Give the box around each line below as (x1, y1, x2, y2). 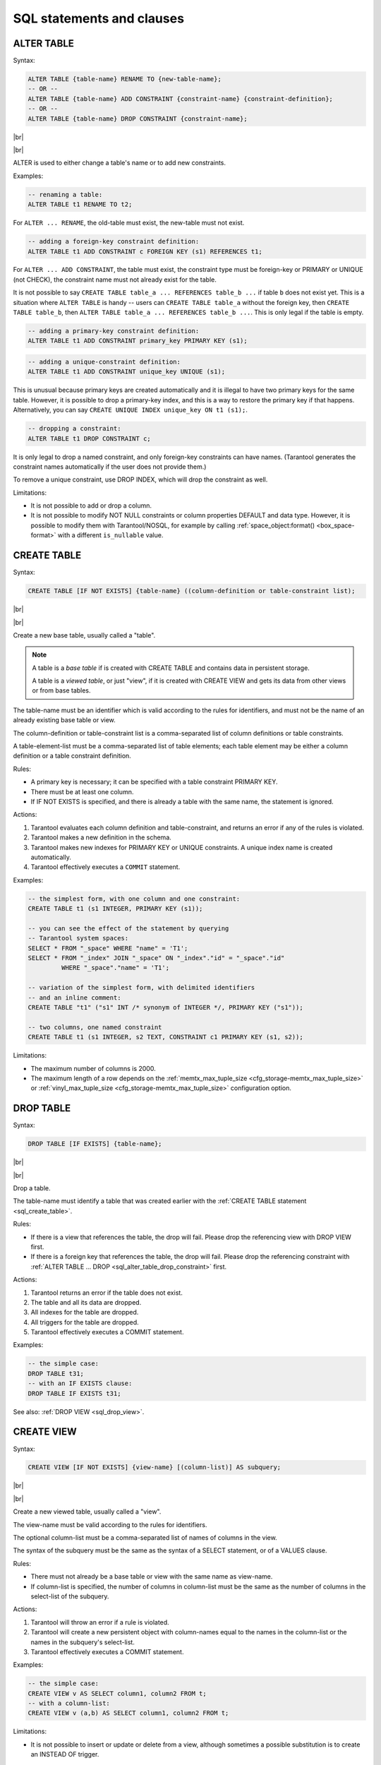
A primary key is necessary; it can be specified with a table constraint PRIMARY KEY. (30, 777, 278, 786)
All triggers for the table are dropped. (30, 1317, 139, 1327)
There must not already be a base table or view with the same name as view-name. (30, 1572, 273, 1581)
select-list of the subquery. (30, 1592, 109, 1601)
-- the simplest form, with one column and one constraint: (28, 895, 241, 903)
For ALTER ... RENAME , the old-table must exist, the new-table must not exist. (13, 219, 245, 227)
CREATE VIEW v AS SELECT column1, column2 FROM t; (28, 1689, 207, 1697)
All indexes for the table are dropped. (30, 1308, 139, 1317)
